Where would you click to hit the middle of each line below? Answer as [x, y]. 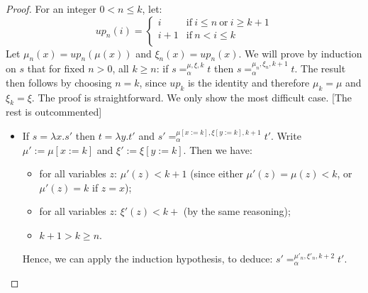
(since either [217, 173]
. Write [286, 135]
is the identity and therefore [249, 82]
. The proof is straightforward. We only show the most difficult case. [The [192, 97]
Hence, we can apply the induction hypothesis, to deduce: [147, 259]
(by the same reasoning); [237, 211]
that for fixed [56, 68]
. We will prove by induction [300, 53]
